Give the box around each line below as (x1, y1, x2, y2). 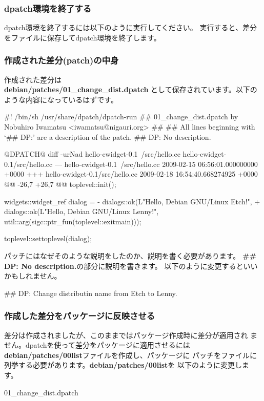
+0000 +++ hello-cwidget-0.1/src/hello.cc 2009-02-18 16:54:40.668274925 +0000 (4, 168, 258, 179)
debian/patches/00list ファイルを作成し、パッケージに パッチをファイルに (4, 349, 257, 360)
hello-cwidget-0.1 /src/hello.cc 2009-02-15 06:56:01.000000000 (64, 158, 258, 169)
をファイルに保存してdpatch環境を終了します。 (4, 32, 161, 43)
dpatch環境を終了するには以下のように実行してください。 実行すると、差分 (4, 22, 257, 33)
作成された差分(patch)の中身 (4, 54, 119, 67)
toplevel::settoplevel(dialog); (4, 233, 92, 244)
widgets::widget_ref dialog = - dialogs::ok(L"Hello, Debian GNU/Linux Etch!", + (4, 196, 260, 206)
